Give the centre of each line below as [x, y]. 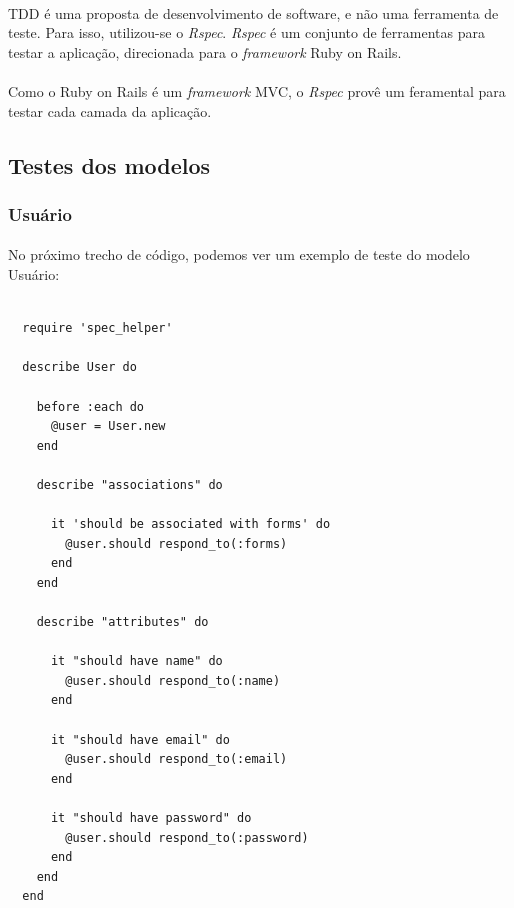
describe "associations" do [129, 484]
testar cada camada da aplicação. [110, 110]
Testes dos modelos [109, 164]
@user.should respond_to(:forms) [176, 543]
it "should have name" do [136, 661]
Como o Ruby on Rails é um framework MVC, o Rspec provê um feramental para [257, 90]
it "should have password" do [151, 818]
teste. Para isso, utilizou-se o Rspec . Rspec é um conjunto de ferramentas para [246, 32]
